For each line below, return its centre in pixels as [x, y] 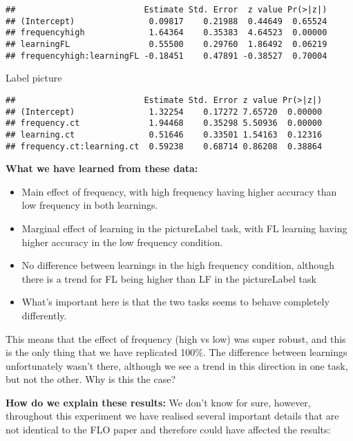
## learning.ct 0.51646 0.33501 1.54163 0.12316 [164, 134]
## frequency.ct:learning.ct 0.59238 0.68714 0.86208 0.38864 [164, 146]
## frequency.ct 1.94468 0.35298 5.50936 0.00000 [164, 123]
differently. [44, 315]
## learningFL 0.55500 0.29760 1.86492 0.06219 [166, 44]
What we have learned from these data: [102, 168]
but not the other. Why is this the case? [91, 379]
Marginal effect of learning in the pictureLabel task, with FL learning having [184, 228]
